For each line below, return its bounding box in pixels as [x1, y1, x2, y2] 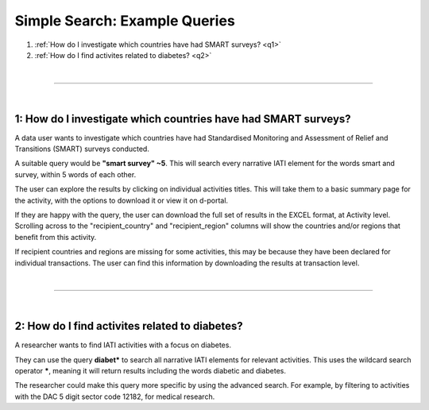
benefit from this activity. [14, 232, 97, 242]
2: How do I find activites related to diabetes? [14, 319, 244, 333]
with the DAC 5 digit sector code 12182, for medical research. [14, 392, 215, 401]
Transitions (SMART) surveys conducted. [14, 144, 150, 154]
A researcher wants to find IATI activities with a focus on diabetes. [14, 340, 232, 350]
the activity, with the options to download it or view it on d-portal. [14, 195, 229, 205]
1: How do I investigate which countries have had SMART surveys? [14, 112, 351, 126]
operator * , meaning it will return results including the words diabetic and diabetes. [14, 366, 286, 375]
